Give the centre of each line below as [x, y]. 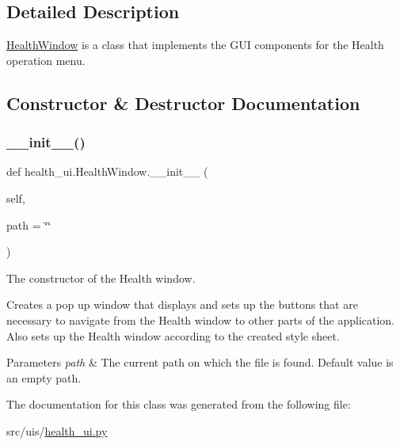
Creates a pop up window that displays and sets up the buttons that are [182, 304]
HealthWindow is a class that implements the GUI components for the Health [195, 45]
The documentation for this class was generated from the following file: [179, 404]
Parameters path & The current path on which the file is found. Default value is [200, 362]
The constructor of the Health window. [101, 278]
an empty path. [44, 377]
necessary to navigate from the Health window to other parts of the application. [200, 319]
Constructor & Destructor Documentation [183, 103]
